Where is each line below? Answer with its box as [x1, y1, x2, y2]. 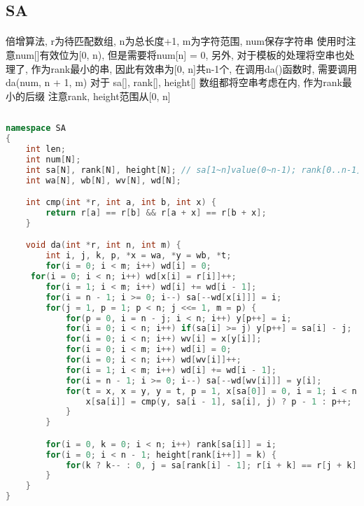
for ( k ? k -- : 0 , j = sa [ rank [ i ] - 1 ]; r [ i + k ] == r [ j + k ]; [65, 460, 362, 470]
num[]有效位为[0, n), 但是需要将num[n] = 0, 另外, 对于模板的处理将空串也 [15, 47, 345, 62]
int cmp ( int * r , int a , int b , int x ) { [25, 197, 216, 208]
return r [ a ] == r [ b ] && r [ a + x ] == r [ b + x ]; [45, 208, 267, 218]
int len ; [25, 143, 66, 154]
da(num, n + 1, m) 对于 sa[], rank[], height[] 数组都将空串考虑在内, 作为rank [6, 75, 342, 90]
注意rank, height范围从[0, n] [48, 88, 171, 103]
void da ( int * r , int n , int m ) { [25, 240, 181, 251]
